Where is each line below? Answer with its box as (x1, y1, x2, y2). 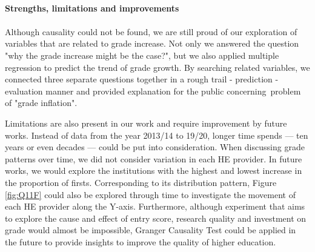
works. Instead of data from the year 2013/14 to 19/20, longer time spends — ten (5, 128, 308, 141)
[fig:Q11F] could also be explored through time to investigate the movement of (5, 188, 296, 201)
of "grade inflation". (5, 96, 78, 109)
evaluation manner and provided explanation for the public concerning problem (5, 84, 301, 97)
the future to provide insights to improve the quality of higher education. (5, 235, 276, 248)
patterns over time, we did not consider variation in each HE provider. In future (5, 152, 302, 165)
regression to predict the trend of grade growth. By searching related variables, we (5, 61, 310, 73)
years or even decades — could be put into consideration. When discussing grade (5, 141, 305, 153)
